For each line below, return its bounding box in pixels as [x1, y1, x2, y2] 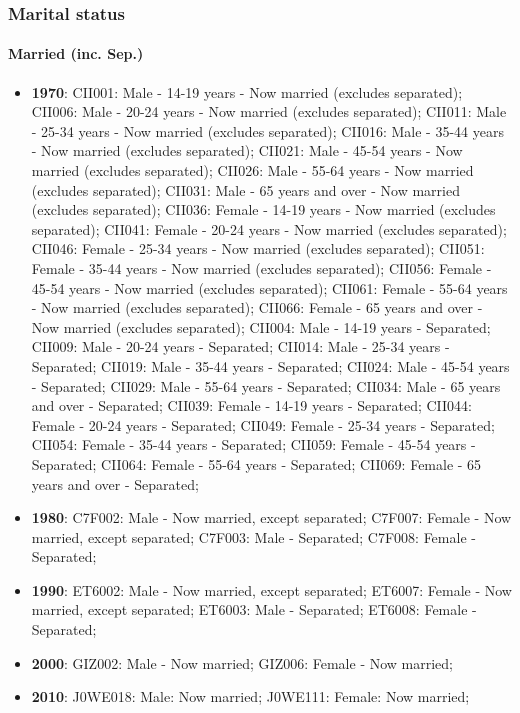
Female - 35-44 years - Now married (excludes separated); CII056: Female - [31, 257, 492, 278]
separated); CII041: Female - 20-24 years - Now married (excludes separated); [31, 218, 507, 239]
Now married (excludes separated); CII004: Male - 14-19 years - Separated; [31, 316, 491, 337]
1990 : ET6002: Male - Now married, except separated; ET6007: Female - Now [31, 579, 512, 600]
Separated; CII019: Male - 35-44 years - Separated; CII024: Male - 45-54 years [31, 355, 510, 376]
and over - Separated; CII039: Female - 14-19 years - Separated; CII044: [31, 395, 473, 416]
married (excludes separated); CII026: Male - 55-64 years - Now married [31, 160, 474, 181]
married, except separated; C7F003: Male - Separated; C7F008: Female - [31, 526, 476, 547]
